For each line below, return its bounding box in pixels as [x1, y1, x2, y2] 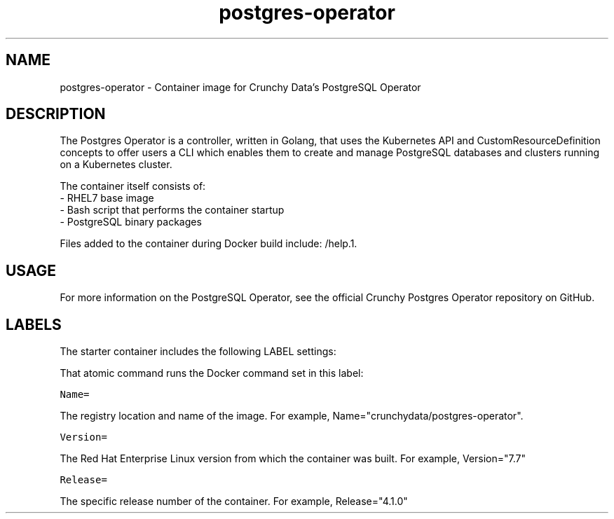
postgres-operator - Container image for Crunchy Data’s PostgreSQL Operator [60, 81, 421, 93]
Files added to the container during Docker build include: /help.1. [60, 237, 357, 250]
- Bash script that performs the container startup [60, 204, 285, 216]
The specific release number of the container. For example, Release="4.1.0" [60, 495, 408, 508]
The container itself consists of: [60, 180, 206, 193]
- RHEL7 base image [60, 192, 154, 205]
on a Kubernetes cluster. [60, 158, 172, 171]
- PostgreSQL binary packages [60, 216, 202, 228]
